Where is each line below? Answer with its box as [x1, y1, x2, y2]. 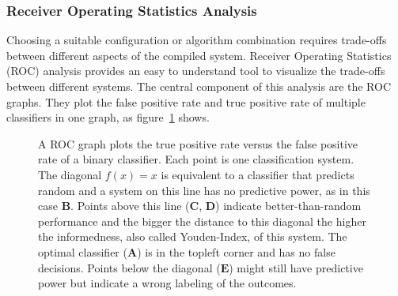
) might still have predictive [229, 259, 363, 275]
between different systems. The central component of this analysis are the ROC [6, 78, 392, 94]
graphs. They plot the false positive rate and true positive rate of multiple [6, 93, 366, 110]
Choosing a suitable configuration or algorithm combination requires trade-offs [6, 32, 387, 48]
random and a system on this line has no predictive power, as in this [38, 182, 370, 198]
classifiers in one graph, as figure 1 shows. [6, 109, 210, 126]
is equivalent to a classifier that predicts [161, 166, 354, 182]
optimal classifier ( [38, 243, 127, 260]
